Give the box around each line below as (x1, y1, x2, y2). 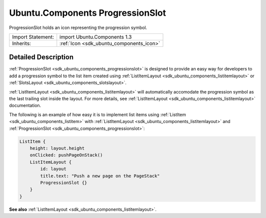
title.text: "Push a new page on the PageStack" (40, 173, 160, 179)
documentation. (9, 102, 41, 108)
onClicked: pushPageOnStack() (30, 153, 103, 158)
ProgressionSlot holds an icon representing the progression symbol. (9, 25, 147, 31)
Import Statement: (12, 33, 54, 40)
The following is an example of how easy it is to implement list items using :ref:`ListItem (9, 111, 186, 118)
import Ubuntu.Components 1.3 (59, 33, 132, 40)
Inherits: (12, 40, 32, 47)
